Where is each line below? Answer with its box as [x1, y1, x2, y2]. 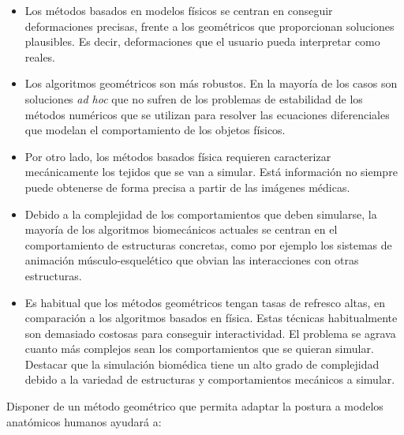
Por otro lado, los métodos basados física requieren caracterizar [24, 148, 331, 164]
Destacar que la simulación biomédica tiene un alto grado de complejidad [24, 355, 380, 372]
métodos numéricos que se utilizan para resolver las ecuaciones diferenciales [24, 106, 390, 122]
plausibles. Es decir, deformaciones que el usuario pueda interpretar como [24, 33, 380, 50]
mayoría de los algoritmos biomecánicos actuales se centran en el [24, 221, 338, 238]
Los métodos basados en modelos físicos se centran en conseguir [24, 2, 333, 18]
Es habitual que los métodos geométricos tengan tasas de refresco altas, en [24, 294, 386, 310]
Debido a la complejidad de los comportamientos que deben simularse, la [24, 205, 377, 222]
